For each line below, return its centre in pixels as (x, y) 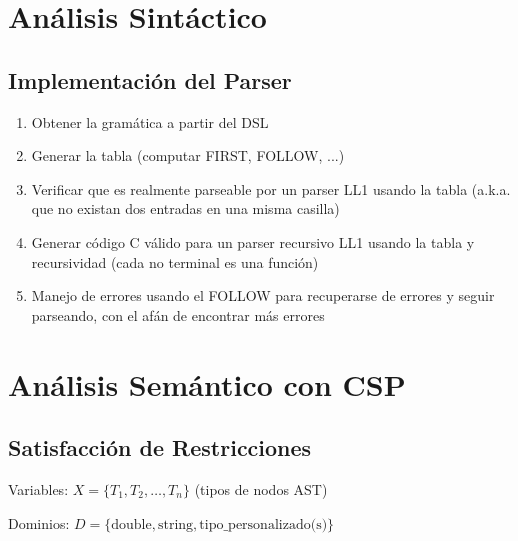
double (131, 524)
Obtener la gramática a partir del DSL (150, 121)
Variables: (38, 488)
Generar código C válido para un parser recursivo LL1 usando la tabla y (253, 241)
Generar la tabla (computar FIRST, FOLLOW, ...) (188, 155)
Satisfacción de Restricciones (160, 447)
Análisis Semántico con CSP (207, 383)
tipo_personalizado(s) (263, 524)
